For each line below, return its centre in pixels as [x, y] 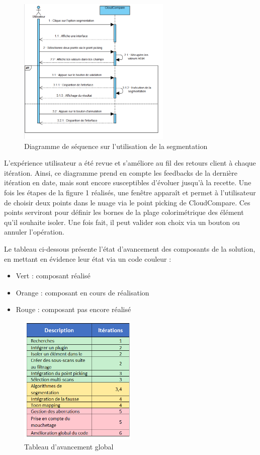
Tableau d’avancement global [69, 446]
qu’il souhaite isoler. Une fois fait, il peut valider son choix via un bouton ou [122, 222]
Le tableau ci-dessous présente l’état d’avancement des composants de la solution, [130, 248]
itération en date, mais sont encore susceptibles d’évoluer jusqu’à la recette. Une [128, 182]
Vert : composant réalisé [53, 276]
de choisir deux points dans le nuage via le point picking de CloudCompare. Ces [127, 202]
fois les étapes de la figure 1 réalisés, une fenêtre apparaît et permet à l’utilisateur [130, 193]
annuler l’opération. [34, 232]
